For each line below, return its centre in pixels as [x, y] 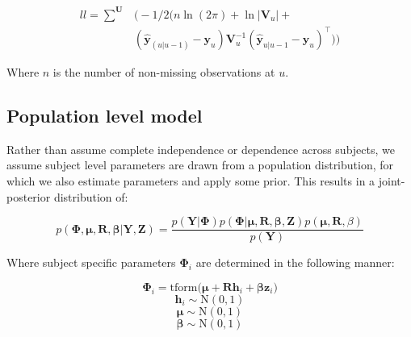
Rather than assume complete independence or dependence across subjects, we [201, 149]
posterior [29, 196]
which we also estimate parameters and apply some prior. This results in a [191, 181]
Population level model [105, 116]
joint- [392, 181]
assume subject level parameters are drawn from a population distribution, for [200, 165]
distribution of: [91, 196]
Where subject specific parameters [91, 262]
